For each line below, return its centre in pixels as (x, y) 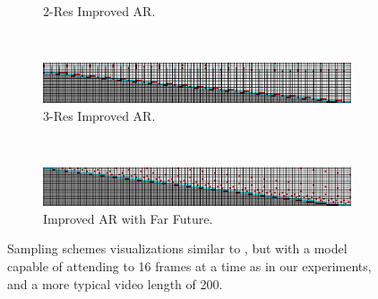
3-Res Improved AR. (99, 115)
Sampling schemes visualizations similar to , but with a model (177, 248)
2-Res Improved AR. (99, 11)
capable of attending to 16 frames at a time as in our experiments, (189, 266)
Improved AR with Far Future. (128, 218)
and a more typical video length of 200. (115, 283)
